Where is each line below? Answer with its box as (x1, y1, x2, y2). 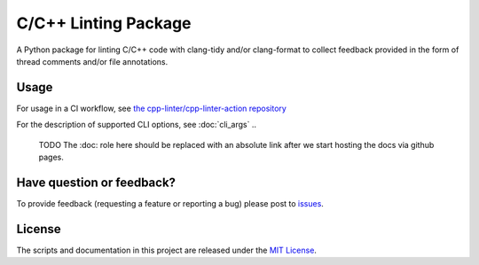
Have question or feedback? (16, 175, 177, 190)
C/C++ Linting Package (16, 13, 192, 33)
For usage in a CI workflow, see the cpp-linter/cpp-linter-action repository (16, 103, 287, 113)
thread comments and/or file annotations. (16, 56, 169, 66)
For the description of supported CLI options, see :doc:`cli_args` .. (16, 120, 257, 130)
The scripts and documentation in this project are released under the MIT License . (16, 245, 317, 255)
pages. (38, 152, 64, 163)
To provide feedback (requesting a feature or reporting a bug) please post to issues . (16, 198, 324, 208)
